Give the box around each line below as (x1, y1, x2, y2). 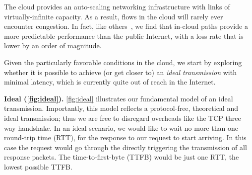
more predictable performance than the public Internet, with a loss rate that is (4, 30, 244, 41)
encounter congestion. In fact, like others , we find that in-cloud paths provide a (4, 21, 248, 31)
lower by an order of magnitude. (4, 40, 102, 51)
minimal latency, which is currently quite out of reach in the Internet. (4, 77, 216, 87)
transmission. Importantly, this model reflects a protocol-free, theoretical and (4, 103, 238, 113)
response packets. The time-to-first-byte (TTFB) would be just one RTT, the (4, 152, 239, 162)
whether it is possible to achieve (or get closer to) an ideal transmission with (4, 67, 237, 77)
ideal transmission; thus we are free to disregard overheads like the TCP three (4, 112, 241, 123)
